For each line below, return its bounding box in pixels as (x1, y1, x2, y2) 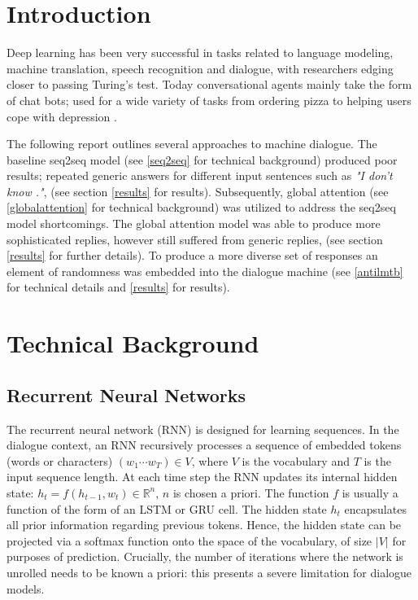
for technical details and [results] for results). (7, 278, 230, 296)
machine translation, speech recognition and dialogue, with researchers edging (7, 59, 394, 77)
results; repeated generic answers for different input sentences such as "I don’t (7, 167, 393, 184)
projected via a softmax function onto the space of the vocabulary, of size (7, 532, 372, 549)
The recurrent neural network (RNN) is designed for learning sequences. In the (7, 420, 399, 437)
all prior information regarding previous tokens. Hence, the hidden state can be (7, 516, 402, 533)
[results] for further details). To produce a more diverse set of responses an (7, 247, 378, 264)
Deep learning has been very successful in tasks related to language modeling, (7, 44, 394, 61)
